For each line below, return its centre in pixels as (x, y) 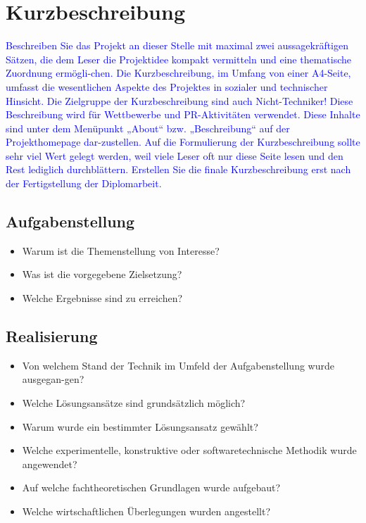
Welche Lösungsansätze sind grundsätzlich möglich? (134, 403)
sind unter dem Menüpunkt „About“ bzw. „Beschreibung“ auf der (148, 128)
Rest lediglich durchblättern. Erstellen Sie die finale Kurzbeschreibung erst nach (178, 169)
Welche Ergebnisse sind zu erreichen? (102, 298)
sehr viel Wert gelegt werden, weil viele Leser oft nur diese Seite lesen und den (175, 155)
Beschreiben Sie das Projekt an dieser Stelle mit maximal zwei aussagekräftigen (177, 45)
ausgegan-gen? (53, 379)
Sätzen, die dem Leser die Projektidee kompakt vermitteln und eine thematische (179, 59)
